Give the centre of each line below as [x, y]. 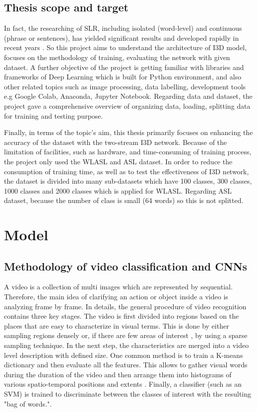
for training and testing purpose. [54, 115]
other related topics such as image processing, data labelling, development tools [125, 86]
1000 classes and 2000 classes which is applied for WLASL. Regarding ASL [118, 190]
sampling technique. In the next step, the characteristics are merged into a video [127, 345]
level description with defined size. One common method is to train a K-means [124, 355]
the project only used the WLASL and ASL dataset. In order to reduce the [118, 161]
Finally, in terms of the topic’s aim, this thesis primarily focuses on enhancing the [128, 132]
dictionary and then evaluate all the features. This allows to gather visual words [126, 365]
